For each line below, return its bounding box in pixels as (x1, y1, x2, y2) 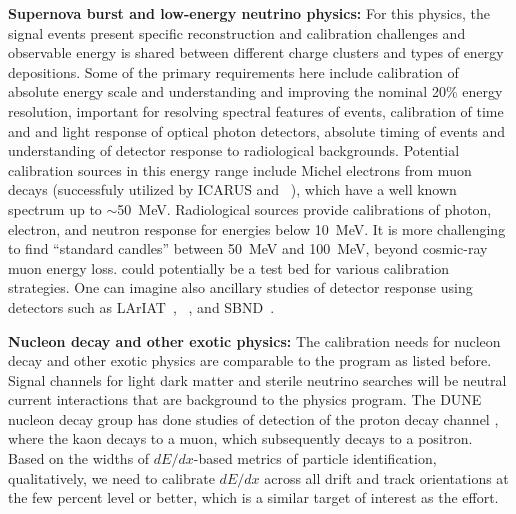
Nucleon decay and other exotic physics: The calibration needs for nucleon (8, 330, 501, 351)
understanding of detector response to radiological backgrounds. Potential (8, 140, 460, 161)
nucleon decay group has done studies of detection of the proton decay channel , (8, 408, 499, 429)
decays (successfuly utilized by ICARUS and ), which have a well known (8, 179, 457, 200)
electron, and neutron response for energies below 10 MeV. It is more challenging (8, 218, 506, 239)
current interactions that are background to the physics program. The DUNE (8, 389, 482, 410)
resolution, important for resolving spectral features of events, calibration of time (8, 100, 504, 121)
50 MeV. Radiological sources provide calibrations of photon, (117, 198, 492, 219)
